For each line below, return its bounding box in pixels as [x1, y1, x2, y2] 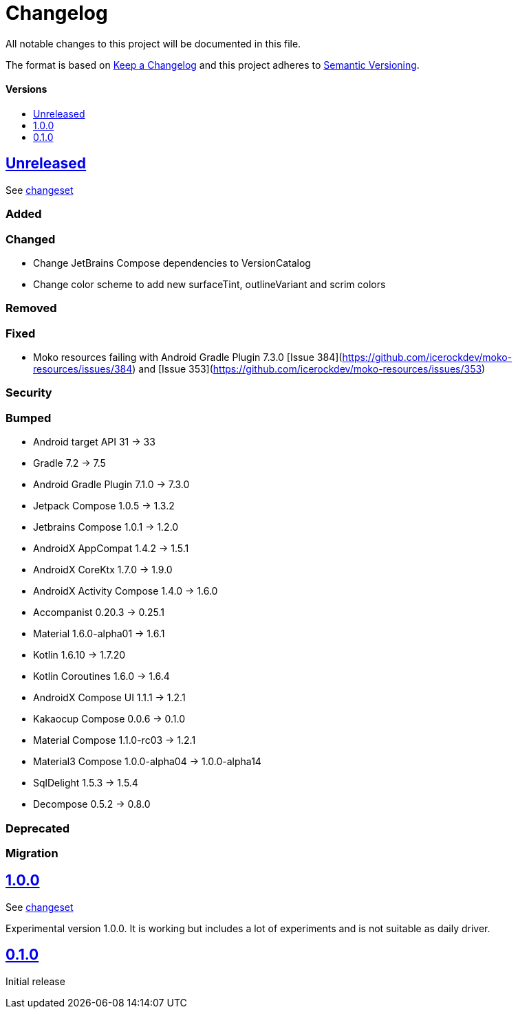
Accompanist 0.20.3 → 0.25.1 [33, 606, 165, 619]
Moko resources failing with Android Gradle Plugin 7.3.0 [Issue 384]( [33, 351, 343, 364]
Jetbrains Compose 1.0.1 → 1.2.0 [33, 521, 179, 533]
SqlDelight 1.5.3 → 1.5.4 [33, 777, 138, 789]
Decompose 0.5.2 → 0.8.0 [33, 798, 151, 811]
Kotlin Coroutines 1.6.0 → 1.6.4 [33, 670, 170, 683]
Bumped [6, 410, 52, 425]
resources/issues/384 [33, 363, 133, 375]
